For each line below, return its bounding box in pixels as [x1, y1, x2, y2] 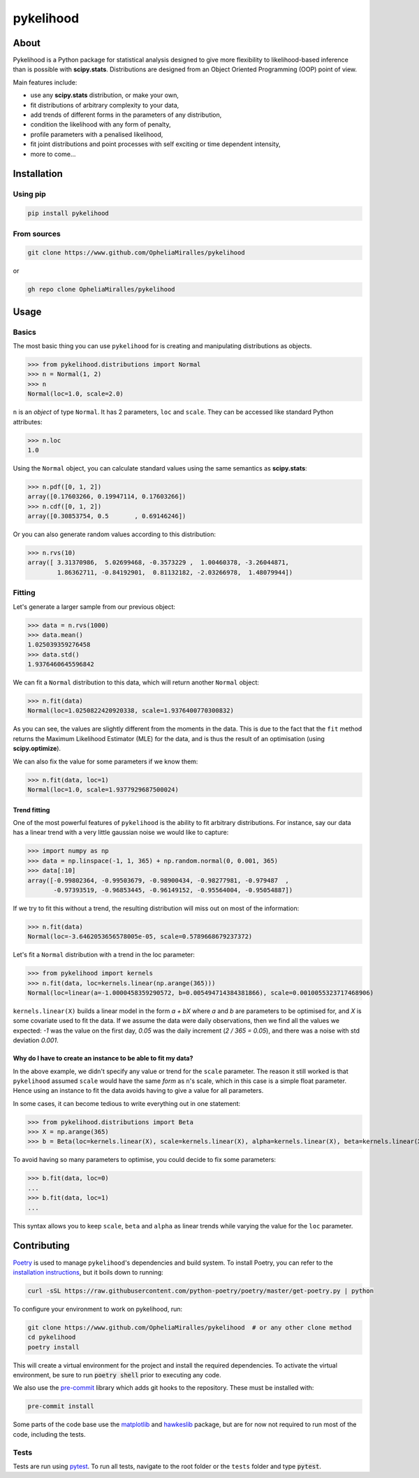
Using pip [13, 189, 47, 199]
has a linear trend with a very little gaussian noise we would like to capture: [13, 828, 229, 837]
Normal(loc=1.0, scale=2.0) [27, 390, 124, 398]
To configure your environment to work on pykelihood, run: [13, 1305, 183, 1313]
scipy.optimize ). [13, 745, 61, 753]
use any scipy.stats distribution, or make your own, [30, 91, 179, 99]
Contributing [13, 1240, 70, 1251]
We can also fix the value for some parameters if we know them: [13, 757, 198, 766]
